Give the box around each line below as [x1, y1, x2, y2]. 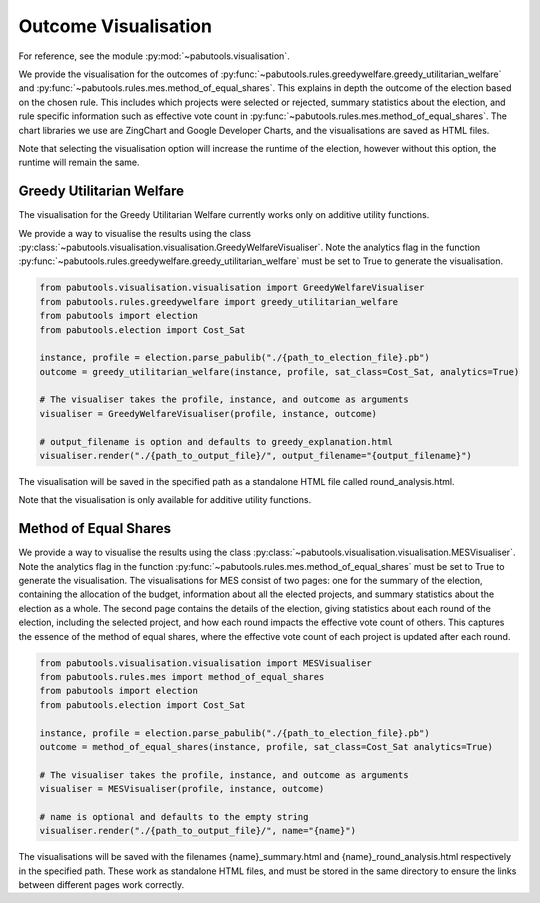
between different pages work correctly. [18, 879, 185, 891]
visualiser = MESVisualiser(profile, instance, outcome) [39, 783, 325, 795]
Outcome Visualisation [18, 15, 212, 37]
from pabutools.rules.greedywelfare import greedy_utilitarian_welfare [39, 296, 399, 307]
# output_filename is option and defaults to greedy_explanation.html [39, 436, 394, 447]
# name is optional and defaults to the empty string [39, 811, 309, 822]
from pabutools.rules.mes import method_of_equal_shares [39, 671, 325, 683]
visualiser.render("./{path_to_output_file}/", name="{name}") [39, 825, 357, 837]
